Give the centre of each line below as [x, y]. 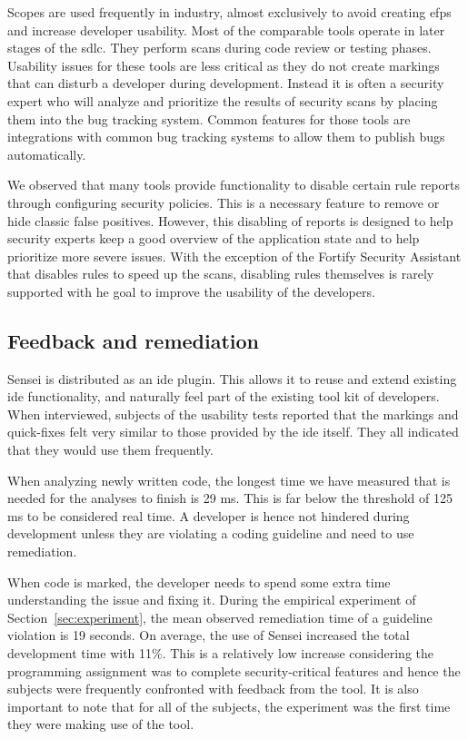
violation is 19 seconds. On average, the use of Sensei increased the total [209, 635]
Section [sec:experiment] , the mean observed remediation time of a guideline [220, 617]
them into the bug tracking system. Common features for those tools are [209, 118]
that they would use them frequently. [110, 450]
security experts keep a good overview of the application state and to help [214, 238]
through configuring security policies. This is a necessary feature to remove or [224, 202]
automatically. [47, 154]
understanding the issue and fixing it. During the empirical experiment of [212, 600]
